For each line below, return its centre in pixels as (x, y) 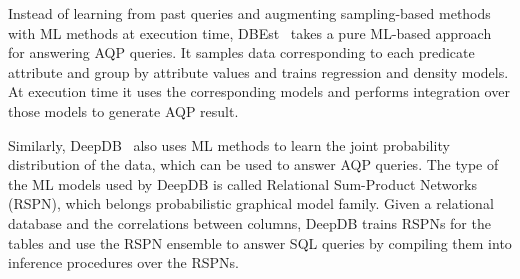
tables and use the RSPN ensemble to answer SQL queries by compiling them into (260, 242)
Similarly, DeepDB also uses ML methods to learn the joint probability (229, 144)
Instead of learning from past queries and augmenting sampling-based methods (249, 13)
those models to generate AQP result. (123, 110)
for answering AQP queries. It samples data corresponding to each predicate (241, 52)
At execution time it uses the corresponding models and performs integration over (259, 91)
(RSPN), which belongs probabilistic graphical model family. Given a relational (251, 203)
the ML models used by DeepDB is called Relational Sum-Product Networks (242, 183)
